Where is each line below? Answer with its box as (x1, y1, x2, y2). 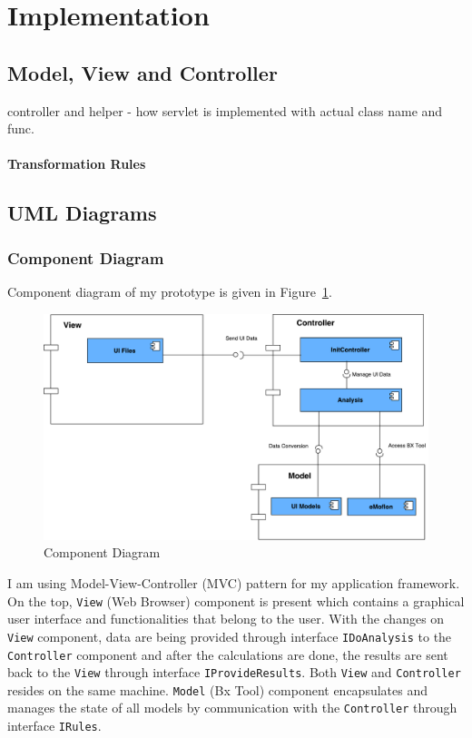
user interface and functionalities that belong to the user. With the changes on (7, 609, 445, 628)
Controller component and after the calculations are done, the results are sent (7, 645, 448, 664)
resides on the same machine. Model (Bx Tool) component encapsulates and (7, 680, 428, 699)
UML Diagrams (7, 199, 157, 227)
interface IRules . (7, 716, 102, 735)
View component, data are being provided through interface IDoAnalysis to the (7, 626, 452, 645)
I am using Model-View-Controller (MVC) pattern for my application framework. (7, 574, 460, 592)
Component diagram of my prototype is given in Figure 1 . (7, 281, 332, 300)
